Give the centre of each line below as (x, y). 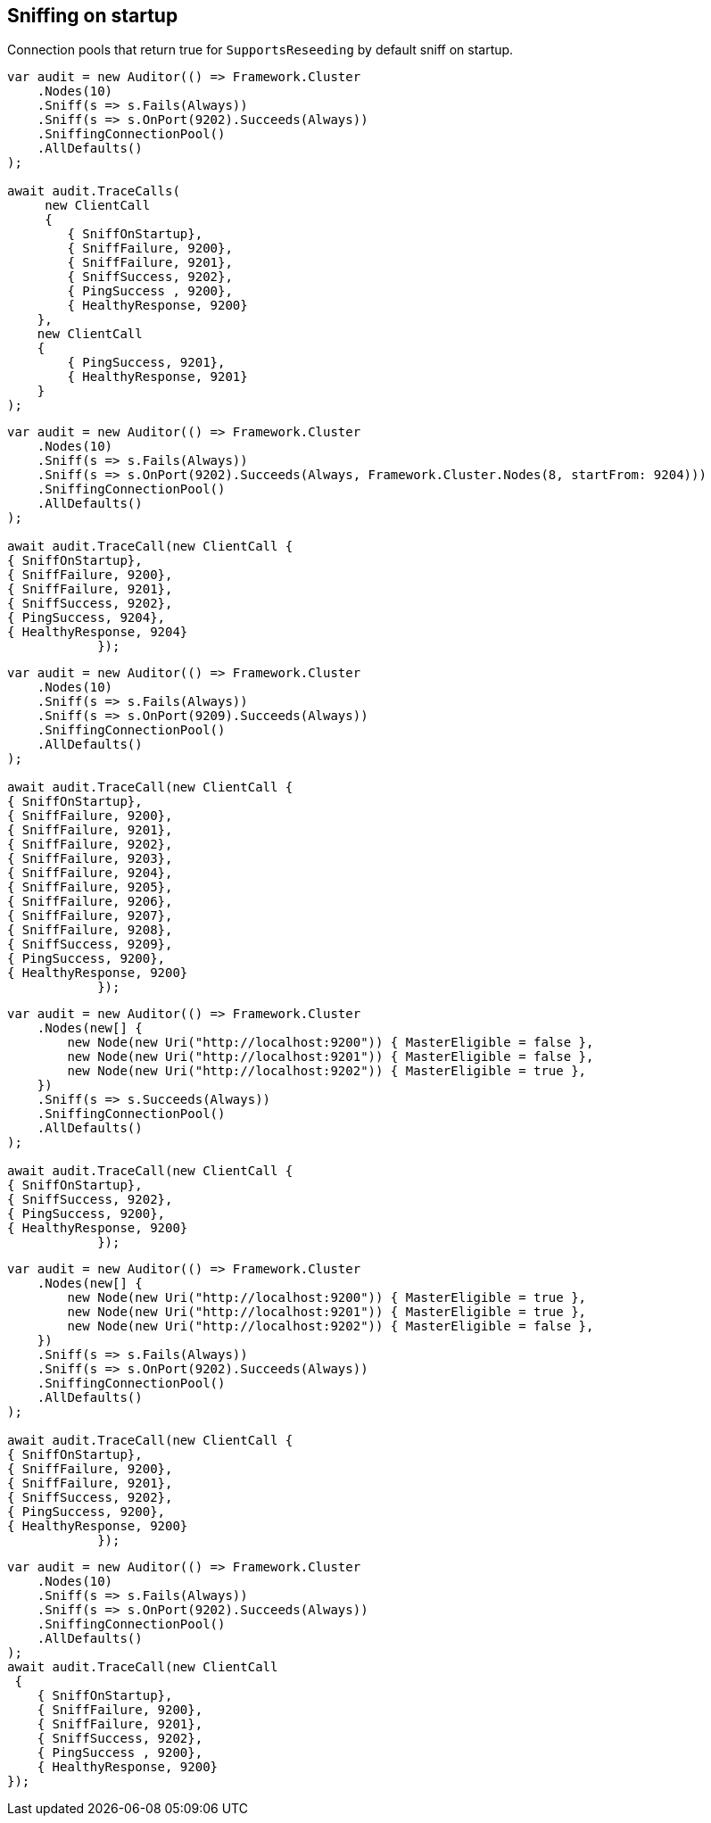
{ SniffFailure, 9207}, (90, 916)
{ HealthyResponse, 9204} (98, 632)
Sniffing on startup (93, 16)
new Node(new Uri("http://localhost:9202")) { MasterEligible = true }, (327, 1071)
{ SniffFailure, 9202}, (90, 845)
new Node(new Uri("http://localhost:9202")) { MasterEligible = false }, (331, 1326)
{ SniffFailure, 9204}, (90, 873)
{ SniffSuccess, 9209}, (90, 945)
